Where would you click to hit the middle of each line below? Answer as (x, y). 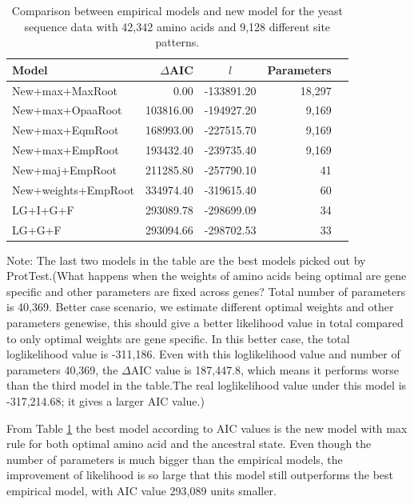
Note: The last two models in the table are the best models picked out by (186, 260)
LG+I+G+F (43, 209)
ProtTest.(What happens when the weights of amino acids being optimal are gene (207, 276)
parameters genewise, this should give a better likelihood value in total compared (205, 322)
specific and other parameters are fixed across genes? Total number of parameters (206, 291)
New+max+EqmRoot (66, 130)
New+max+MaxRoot (65, 90)
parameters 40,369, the (62, 369)
